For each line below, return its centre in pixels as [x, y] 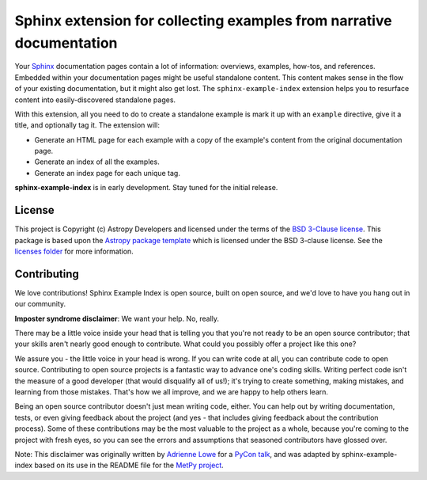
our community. [40, 304]
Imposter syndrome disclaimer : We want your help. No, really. [117, 318]
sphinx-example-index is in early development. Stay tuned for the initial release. [146, 188]
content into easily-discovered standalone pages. [95, 100]
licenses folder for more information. [74, 251]
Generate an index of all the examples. [97, 162]
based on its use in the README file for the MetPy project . [129, 465]
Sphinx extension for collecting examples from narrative [203, 21]
